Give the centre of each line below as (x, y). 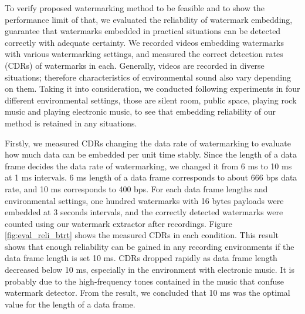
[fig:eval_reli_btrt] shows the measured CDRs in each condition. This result (142, 235)
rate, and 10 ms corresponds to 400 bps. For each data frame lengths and (136, 188)
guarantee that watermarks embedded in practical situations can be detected (143, 31)
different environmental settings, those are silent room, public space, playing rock (151, 100)
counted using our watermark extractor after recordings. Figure (119, 223)
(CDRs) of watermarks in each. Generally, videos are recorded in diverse (135, 65)
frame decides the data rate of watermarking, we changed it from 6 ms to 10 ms (148, 166)
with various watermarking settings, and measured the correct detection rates (144, 54)
